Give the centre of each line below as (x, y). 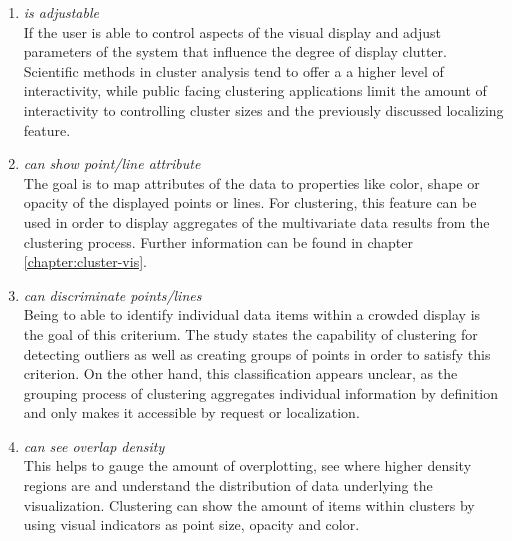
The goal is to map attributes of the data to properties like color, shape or (251, 182)
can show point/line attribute (112, 163)
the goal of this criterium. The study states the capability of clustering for (250, 333)
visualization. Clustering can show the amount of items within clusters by (249, 504)
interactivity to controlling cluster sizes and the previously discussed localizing (263, 109)
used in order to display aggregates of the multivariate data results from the (256, 221)
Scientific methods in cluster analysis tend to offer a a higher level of (233, 70)
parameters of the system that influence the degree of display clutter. (235, 51)
